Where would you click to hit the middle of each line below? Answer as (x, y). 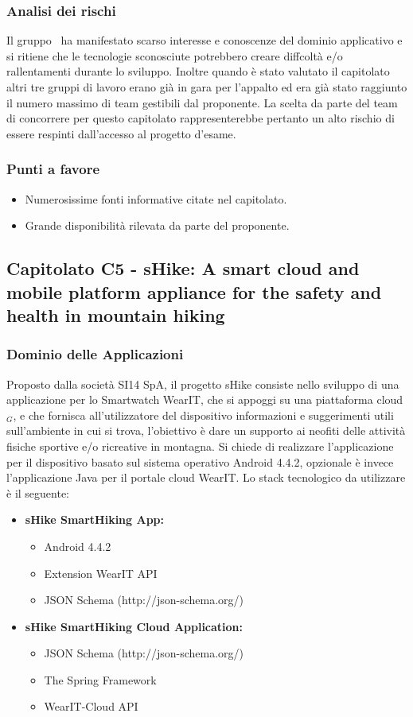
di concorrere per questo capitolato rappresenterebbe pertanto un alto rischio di (201, 118)
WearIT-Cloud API (91, 706)
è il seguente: (38, 492)
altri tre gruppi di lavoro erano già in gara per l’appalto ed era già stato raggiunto (207, 87)
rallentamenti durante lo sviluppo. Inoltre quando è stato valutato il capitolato (198, 71)
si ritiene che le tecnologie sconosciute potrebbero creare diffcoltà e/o (175, 55)
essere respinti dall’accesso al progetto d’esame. (121, 133)
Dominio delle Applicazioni (95, 354)
